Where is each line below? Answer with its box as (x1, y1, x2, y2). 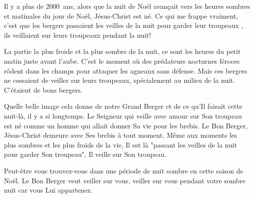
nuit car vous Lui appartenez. (4, 185, 93, 195)
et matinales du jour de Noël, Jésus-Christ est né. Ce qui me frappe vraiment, (4, 10, 238, 21)
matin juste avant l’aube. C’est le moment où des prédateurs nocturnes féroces (4, 55, 240, 66)
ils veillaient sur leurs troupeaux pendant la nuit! (4, 29, 151, 40)
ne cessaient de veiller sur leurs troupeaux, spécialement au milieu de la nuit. (4, 75, 235, 85)
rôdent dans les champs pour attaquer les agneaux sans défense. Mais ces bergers (4, 65, 247, 75)
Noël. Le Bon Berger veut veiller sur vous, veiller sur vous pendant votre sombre (4, 175, 246, 185)
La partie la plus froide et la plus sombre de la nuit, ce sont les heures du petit (4, 46, 241, 56)
